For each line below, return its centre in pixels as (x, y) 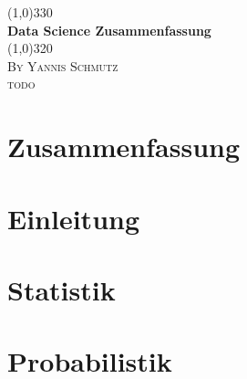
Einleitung (74, 218)
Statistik (62, 289)
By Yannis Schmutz (63, 65)
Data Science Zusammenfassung (109, 30)
